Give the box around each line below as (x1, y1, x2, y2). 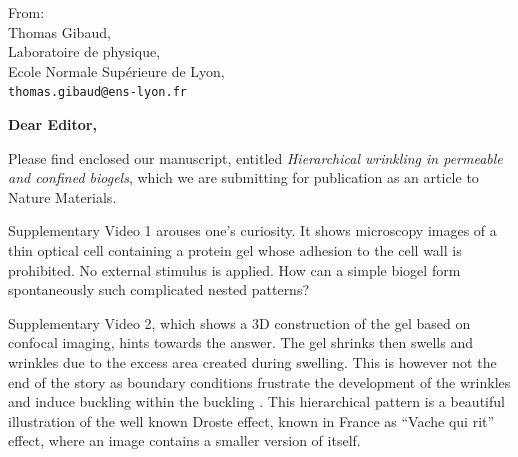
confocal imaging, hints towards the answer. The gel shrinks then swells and (8, 332, 473, 353)
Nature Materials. (8, 186, 117, 207)
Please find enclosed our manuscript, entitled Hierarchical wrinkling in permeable (8, 147, 503, 168)
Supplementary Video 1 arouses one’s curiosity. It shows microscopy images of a (8, 220, 497, 241)
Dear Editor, (8, 114, 97, 135)
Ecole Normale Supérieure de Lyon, (8, 60, 225, 81)
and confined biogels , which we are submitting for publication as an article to (8, 167, 479, 188)
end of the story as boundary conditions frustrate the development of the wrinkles (8, 371, 511, 392)
